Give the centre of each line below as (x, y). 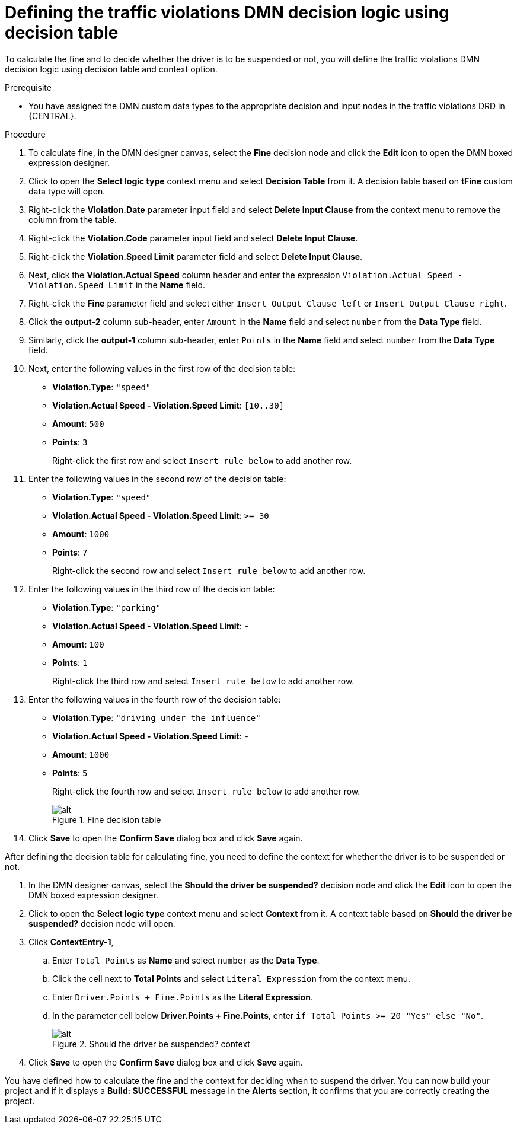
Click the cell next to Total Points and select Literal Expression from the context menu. (232, 978)
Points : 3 (70, 442)
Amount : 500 (78, 423)
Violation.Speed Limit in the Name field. (117, 285)
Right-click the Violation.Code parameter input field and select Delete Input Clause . (193, 238)
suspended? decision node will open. (102, 923)
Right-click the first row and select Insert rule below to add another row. (202, 460)
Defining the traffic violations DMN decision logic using (227, 12)
